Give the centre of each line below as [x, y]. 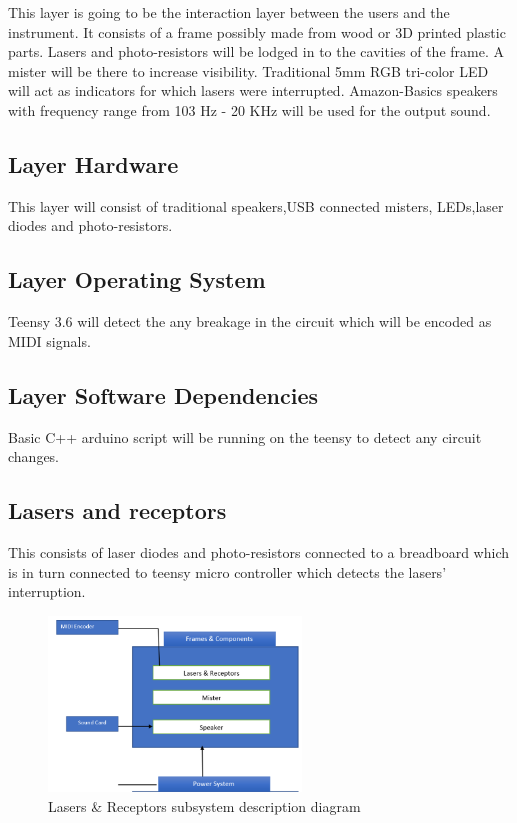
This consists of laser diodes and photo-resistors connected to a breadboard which [258, 551]
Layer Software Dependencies [163, 394]
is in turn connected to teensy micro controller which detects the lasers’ [227, 571]
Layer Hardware [93, 163]
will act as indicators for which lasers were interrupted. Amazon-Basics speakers [253, 90]
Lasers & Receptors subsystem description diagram [204, 805]
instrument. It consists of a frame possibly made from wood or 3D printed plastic [257, 31]
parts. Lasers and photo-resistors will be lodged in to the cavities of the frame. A [256, 51]
